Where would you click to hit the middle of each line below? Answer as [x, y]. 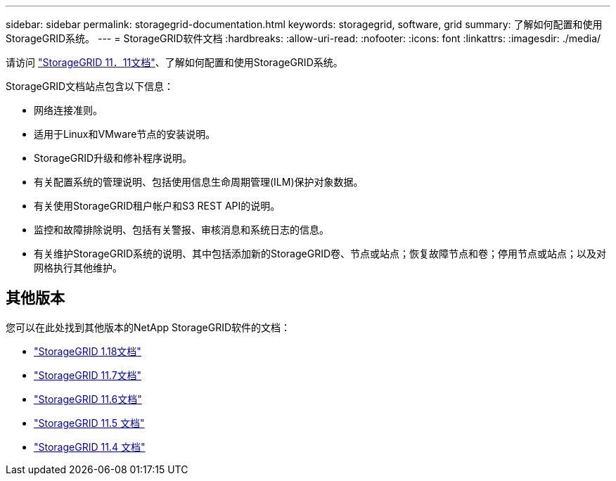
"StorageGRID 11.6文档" [88, 399]
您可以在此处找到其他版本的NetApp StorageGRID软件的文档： [148, 327]
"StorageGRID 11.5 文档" [89, 423]
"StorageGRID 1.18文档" [88, 351]
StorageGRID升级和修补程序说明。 [113, 158]
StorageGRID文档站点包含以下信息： [90, 86]
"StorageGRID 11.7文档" [88, 375]
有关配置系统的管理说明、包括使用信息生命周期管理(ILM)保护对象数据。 [199, 182]
